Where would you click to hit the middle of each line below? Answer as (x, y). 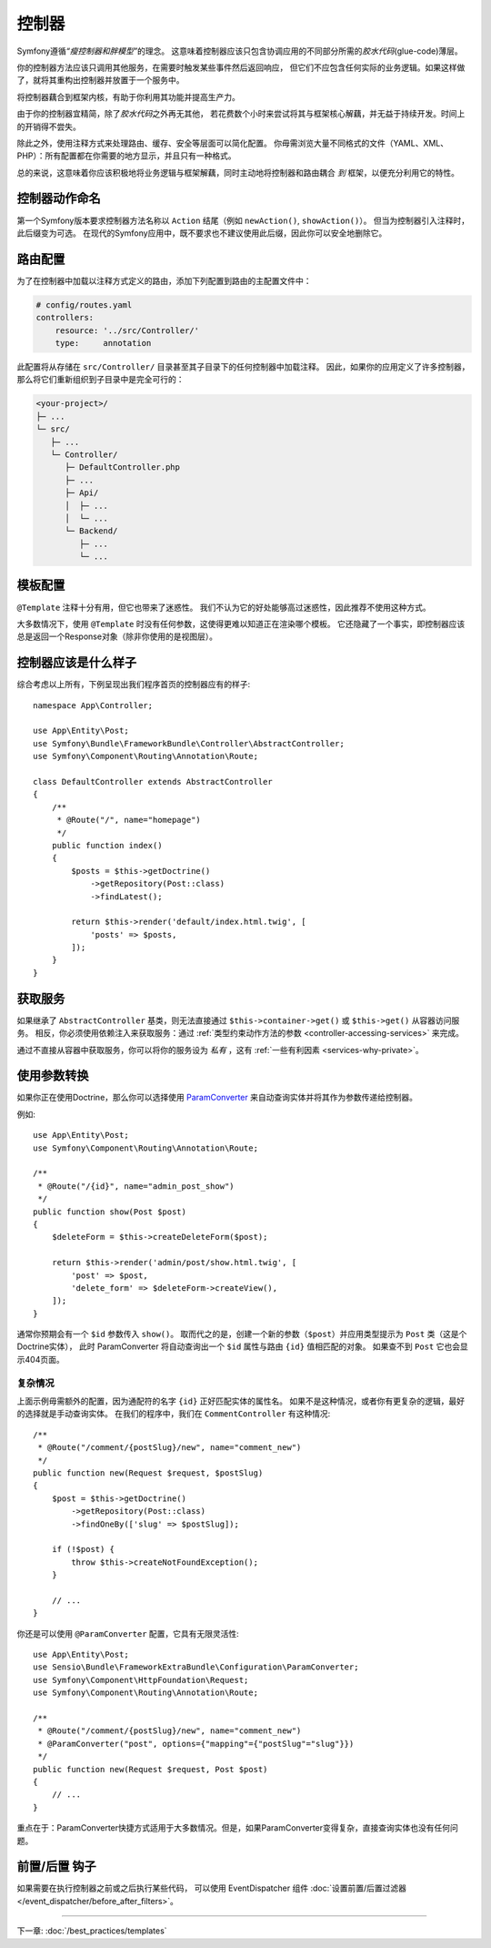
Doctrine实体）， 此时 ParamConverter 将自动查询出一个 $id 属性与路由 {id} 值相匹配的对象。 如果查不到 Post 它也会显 (242, 1346)
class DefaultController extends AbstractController (153, 781)
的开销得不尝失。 (49, 127)
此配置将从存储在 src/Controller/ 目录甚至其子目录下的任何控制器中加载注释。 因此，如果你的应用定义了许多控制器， (243, 367)
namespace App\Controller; (93, 705)
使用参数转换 (53, 1075)
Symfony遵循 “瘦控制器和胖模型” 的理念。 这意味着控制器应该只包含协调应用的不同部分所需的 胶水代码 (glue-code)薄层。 (240, 51)
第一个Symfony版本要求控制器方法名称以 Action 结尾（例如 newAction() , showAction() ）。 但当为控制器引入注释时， (243, 220)
